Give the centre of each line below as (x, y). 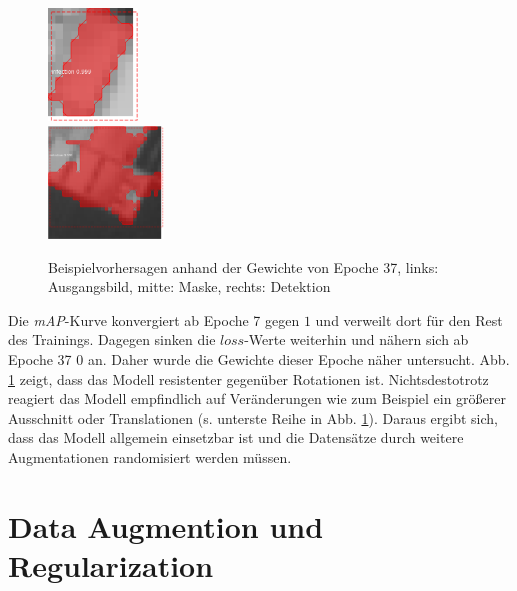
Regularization (111, 564)
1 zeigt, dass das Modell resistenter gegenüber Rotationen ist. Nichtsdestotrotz (248, 378)
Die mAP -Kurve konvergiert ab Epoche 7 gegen (154, 319)
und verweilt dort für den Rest (409, 319)
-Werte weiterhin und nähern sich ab (356, 339)
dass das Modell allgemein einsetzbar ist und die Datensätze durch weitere (236, 437)
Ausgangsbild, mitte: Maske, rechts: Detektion (189, 286)
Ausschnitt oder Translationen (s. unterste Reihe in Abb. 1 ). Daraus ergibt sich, (253, 417)
